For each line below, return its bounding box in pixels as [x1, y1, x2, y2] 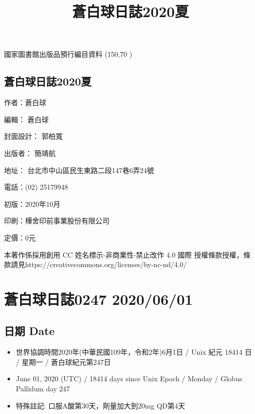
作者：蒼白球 [4, 97, 46, 108]
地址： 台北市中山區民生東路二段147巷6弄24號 [4, 164, 154, 175]
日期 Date [4, 323, 55, 339]
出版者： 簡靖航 [4, 147, 56, 158]
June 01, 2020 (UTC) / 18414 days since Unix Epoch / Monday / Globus [16, 373, 242, 384]
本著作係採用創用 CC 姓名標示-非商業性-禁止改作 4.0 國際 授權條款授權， [4, 249, 243, 260]
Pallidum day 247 [16, 383, 70, 394]
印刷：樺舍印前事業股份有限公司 [4, 215, 109, 226]
